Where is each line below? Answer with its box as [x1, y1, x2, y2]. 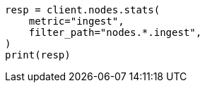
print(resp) [5, 49, 71, 61]
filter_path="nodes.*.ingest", [28, 27, 202, 38]
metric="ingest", [28, 15, 124, 27]
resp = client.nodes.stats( [5, 4, 160, 15]
